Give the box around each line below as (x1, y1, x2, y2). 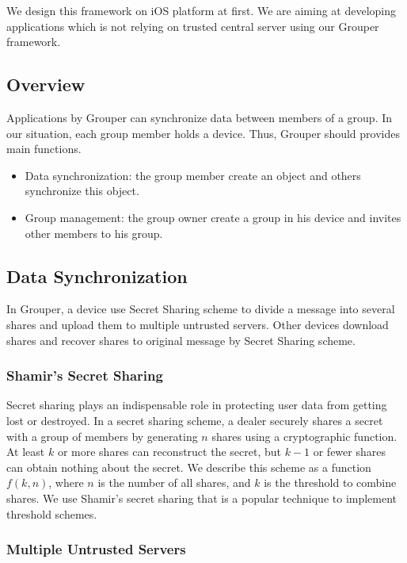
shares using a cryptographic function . (211, 427, 397, 444)
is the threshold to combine (264, 474, 397, 491)
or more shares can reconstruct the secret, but (57, 443, 281, 460)
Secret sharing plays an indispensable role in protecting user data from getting (6, 396, 387, 413)
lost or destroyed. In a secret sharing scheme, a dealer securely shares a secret (6, 412, 383, 428)
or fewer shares (313, 443, 386, 460)
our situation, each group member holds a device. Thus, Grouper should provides (6, 124, 400, 141)
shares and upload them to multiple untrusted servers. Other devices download (6, 316, 389, 332)
